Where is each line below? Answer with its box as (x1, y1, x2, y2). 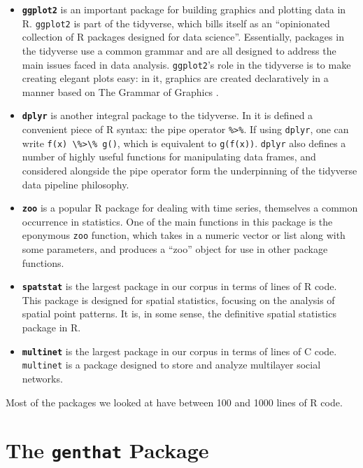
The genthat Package (6, 436, 209, 464)
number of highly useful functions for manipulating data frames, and (22, 149, 316, 164)
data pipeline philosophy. (22, 177, 129, 191)
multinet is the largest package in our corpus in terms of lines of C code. (22, 343, 337, 358)
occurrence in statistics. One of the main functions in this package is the (22, 214, 333, 228)
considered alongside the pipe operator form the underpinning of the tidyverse (22, 163, 357, 177)
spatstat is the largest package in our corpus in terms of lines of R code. (22, 279, 337, 294)
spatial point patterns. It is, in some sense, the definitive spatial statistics (22, 306, 336, 321)
